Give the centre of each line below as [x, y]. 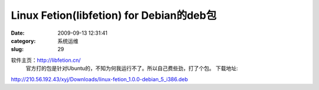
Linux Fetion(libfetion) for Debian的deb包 [114, 15]
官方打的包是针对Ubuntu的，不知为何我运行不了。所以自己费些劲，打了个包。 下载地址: [132, 68]
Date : [18, 33]
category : [23, 41]
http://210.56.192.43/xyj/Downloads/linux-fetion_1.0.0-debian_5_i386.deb [100, 79]
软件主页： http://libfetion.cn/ [46, 60]
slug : [17, 49]
